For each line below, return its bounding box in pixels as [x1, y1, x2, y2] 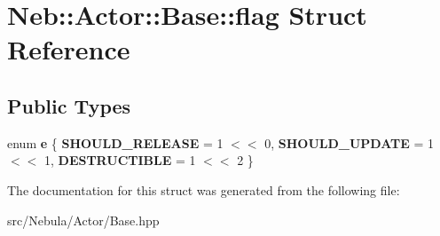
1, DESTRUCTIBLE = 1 [43, 151, 196, 169]
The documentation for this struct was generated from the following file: [7, 180, 400, 199]
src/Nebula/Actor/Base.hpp [7, 210, 160, 229]
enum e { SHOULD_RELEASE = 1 [7, 133, 224, 152]
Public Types [7, 91, 131, 119]
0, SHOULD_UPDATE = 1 [264, 133, 435, 152]
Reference [7, 31, 130, 67]
